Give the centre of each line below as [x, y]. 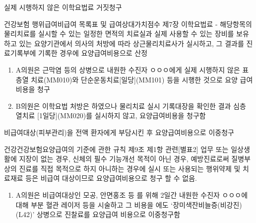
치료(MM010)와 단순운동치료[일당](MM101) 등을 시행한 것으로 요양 [134, 79]
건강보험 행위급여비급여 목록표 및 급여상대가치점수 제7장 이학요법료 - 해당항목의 [128, 24]
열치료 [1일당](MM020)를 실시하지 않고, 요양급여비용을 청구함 [111, 115]
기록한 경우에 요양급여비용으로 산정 [93, 53]
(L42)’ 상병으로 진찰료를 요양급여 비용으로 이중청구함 [98, 214]
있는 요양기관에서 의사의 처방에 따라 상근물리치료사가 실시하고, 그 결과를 [131, 43]
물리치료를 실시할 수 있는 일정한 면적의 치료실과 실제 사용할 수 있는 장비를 [119, 34]
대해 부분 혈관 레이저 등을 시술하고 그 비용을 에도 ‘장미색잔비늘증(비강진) [129, 204]
